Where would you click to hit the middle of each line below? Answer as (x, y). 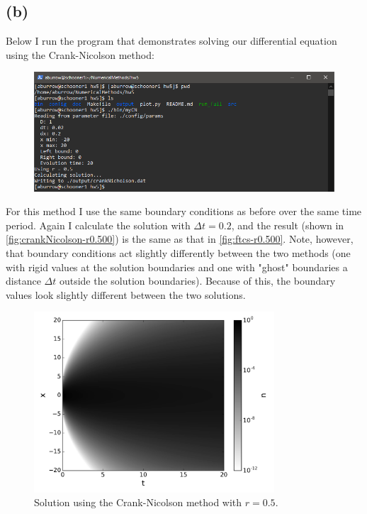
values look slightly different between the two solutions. (126, 294)
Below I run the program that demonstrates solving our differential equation (171, 41)
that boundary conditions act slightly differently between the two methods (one (178, 253)
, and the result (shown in (288, 225)
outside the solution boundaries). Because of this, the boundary (197, 281)
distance (23, 281)
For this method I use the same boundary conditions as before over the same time (184, 211)
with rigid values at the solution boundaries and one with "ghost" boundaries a (177, 267)
